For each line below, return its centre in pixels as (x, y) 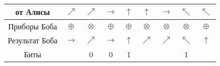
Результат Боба (33, 40)
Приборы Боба (32, 26)
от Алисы (32, 12)
